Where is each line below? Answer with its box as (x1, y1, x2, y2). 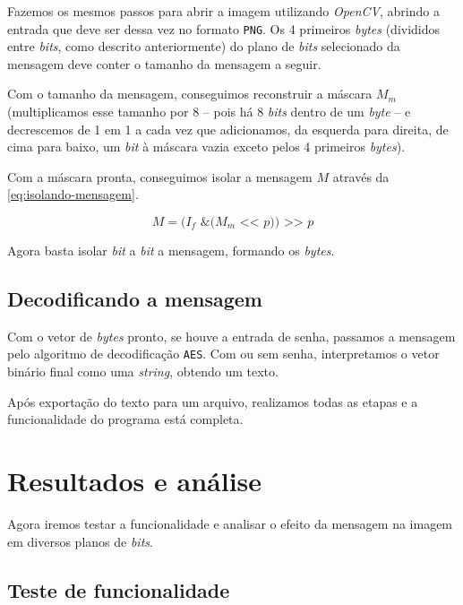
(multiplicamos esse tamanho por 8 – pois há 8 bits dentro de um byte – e (7, 102, 411, 121)
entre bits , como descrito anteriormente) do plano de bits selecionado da (7, 37, 400, 56)
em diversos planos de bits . (7, 532, 153, 550)
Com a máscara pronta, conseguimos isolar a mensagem (7, 167, 313, 186)
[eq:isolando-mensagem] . (7, 185, 139, 203)
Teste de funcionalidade (7, 575, 230, 603)
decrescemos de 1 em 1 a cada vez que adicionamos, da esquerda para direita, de (7, 119, 449, 138)
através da (332, 167, 390, 186)
